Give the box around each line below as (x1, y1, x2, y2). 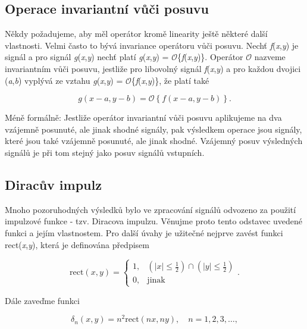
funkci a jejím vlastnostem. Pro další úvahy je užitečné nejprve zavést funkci (5, 226, 283, 239)
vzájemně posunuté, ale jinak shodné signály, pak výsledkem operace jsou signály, (5, 123, 302, 135)
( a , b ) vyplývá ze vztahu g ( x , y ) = (5, 74, 123, 86)
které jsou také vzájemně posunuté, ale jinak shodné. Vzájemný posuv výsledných (5, 134, 303, 147)
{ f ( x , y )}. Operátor (177, 51, 243, 63)
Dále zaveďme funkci (5, 294, 80, 306)
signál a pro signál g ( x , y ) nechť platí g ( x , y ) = (5, 51, 169, 63)
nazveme (254, 51, 286, 63)
